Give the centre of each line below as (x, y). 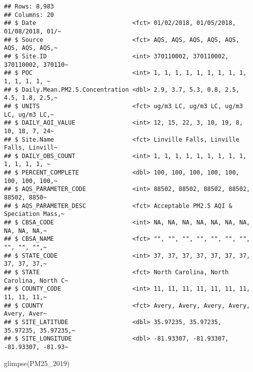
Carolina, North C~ (36, 280)
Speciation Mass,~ (34, 214)
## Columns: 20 (29, 15)
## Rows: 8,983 (29, 6)
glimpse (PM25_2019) (37, 363)
